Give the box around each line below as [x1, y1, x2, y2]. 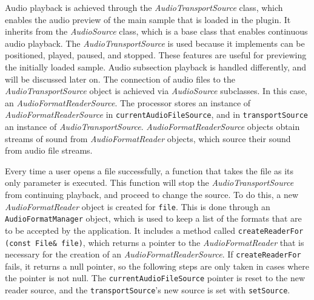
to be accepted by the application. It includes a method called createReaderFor [5, 223, 304, 236]
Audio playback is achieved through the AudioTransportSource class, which [5, 1, 283, 13]
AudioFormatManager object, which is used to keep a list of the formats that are [5, 212, 302, 225]
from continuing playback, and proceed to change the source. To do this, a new [5, 188, 299, 200]
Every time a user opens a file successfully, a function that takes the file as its [5, 164, 294, 177]
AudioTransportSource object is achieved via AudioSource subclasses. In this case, [5, 84, 307, 97]
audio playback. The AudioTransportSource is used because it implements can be [5, 36, 305, 49]
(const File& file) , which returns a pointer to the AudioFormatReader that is [5, 236, 304, 248]
